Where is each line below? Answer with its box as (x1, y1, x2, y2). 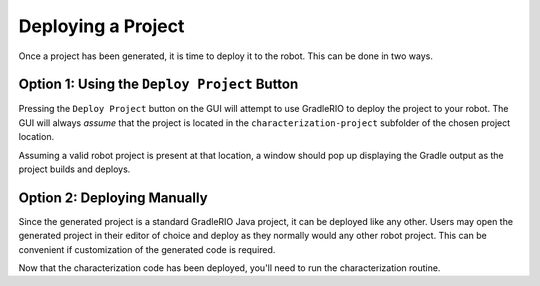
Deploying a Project (18, 15, 185, 37)
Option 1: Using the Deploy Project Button (18, 76, 299, 93)
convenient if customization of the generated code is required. (18, 243, 276, 255)
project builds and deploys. (18, 163, 131, 175)
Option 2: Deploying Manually (18, 189, 209, 206)
